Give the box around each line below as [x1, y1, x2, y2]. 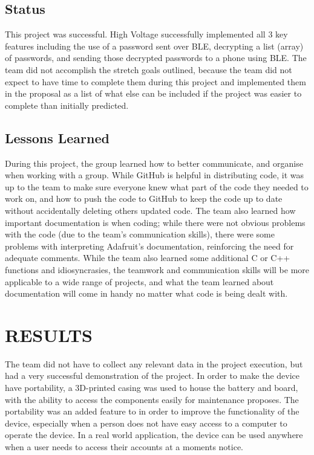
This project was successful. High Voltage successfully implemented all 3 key [5, 28, 288, 40]
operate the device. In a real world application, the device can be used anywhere [5, 428, 303, 441]
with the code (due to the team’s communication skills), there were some [5, 228, 275, 240]
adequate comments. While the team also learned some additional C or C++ [5, 251, 290, 264]
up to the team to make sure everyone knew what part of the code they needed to [5, 180, 309, 193]
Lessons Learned [5, 128, 110, 147]
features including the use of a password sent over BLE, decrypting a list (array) [5, 39, 304, 52]
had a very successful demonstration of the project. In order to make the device [5, 369, 299, 382]
